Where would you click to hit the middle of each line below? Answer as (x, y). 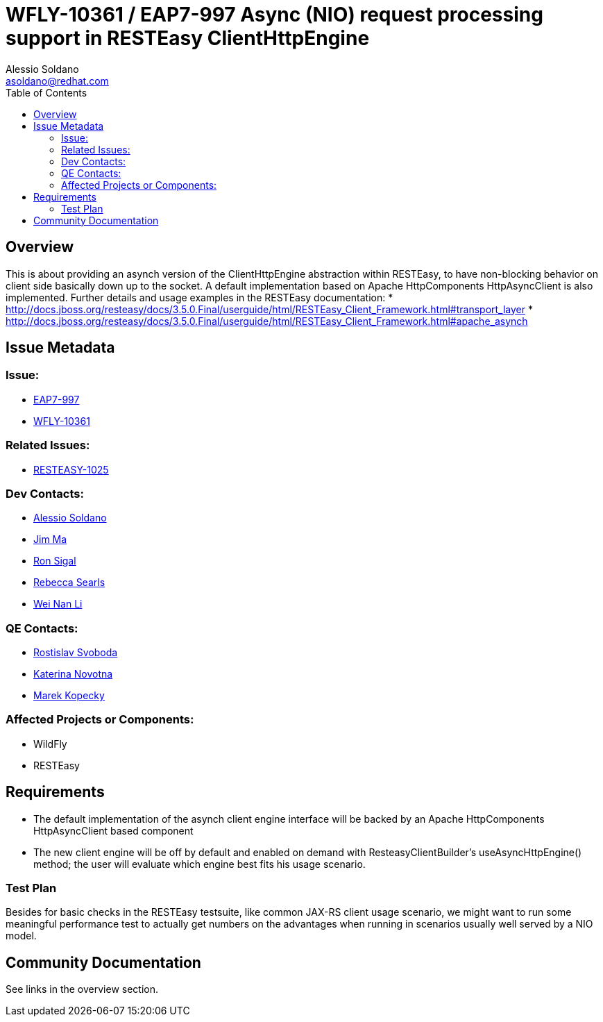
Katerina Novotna (73, 674)
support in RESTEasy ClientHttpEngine (188, 38)
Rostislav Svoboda (76, 653)
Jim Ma (50, 539)
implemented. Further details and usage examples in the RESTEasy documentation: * (199, 297)
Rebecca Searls (69, 583)
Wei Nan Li (58, 604)
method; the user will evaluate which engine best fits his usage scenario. (199, 864)
